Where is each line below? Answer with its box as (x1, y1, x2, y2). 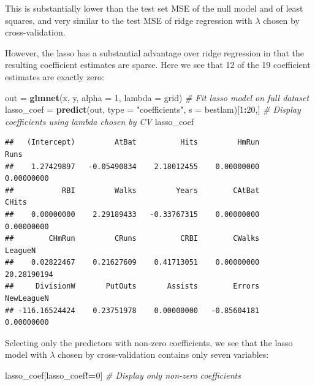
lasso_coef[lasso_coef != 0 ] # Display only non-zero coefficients (5, 369, 241, 382)
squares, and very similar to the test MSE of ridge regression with (5, 13, 252, 26)
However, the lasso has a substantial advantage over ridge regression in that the (5, 46, 304, 59)
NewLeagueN (5, 294, 49, 303)
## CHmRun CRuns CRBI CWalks (5, 234, 260, 243)
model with (5, 348, 47, 361)
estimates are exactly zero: (5, 70, 104, 83)
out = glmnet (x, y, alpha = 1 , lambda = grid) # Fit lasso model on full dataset (5, 91, 309, 104)
